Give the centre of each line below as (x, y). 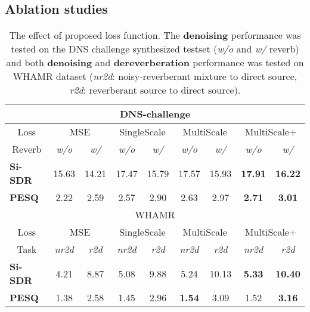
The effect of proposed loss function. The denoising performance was (155, 35)
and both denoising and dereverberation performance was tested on (155, 63)
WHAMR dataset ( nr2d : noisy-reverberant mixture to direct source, (155, 76)
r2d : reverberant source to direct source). (155, 90)
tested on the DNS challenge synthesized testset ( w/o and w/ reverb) (155, 49)
